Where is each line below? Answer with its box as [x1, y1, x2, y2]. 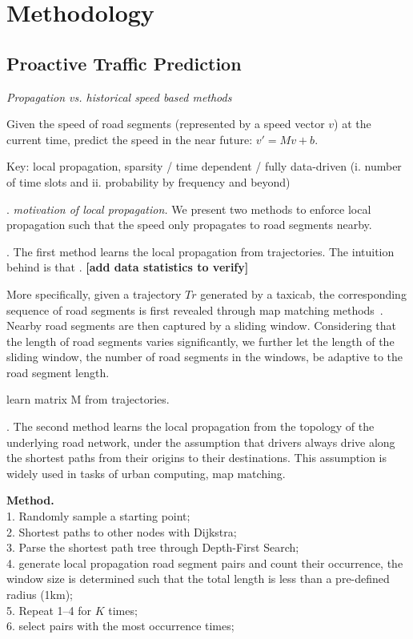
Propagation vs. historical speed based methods [6, 88, 232, 105]
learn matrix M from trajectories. [6, 391, 170, 408]
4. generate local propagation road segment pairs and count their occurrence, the [6, 554, 403, 571]
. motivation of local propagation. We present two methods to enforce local [6, 200, 371, 217]
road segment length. [6, 364, 110, 380]
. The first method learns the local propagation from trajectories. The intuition [6, 243, 395, 259]
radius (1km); [6, 586, 73, 603]
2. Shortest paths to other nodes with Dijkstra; [6, 523, 237, 540]
